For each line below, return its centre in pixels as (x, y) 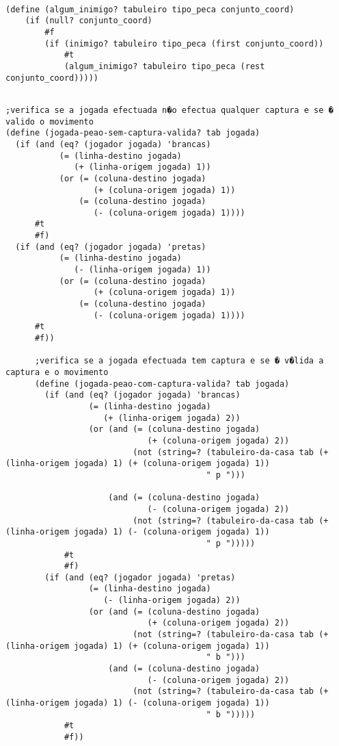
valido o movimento (50, 121)
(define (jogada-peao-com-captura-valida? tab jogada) (162, 384)
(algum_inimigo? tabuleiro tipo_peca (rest (164, 66)
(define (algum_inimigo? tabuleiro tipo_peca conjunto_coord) (150, 9)
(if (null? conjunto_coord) (89, 21)
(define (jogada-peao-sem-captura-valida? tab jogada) (133, 133)
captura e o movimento (57, 372)
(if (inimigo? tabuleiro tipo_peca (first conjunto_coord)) (184, 43)
